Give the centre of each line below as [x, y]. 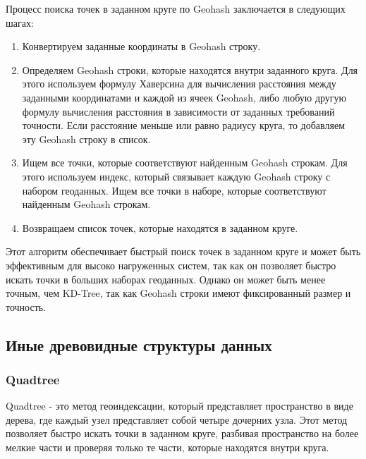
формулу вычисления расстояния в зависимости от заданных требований [178, 111]
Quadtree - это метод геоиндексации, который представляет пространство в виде [179, 406]
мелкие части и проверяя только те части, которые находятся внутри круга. [167, 447]
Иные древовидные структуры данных [139, 344]
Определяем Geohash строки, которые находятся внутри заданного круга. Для [190, 69]
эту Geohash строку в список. [86, 139]
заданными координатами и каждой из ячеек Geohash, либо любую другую [184, 97]
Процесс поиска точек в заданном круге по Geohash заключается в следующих [176, 8]
